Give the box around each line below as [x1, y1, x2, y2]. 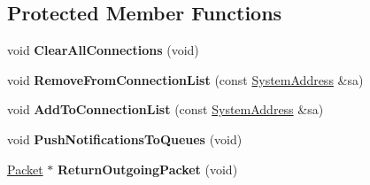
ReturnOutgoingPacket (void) [57, 159, 238, 178]
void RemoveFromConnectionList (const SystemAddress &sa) [7, 70, 364, 89]
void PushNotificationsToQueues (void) [7, 129, 243, 148]
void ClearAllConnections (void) [7, 41, 199, 59]
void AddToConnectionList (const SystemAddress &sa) [7, 100, 324, 119]
